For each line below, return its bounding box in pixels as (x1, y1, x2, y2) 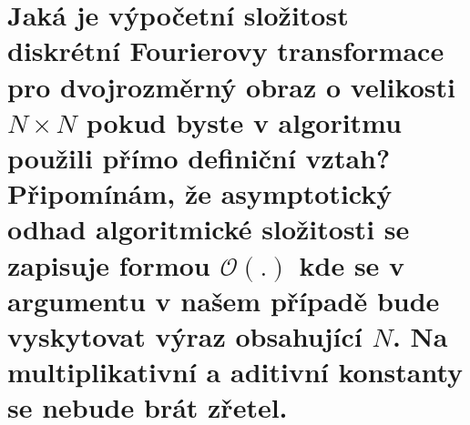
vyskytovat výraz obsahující (7, 317, 363, 354)
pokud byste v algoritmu (86, 103, 402, 140)
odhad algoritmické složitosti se (7, 210, 410, 248)
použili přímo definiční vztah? (7, 138, 391, 176)
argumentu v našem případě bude (7, 281, 440, 319)
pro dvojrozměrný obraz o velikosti (7, 67, 455, 105)
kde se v (299, 246, 405, 283)
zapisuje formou (7, 246, 210, 283)
